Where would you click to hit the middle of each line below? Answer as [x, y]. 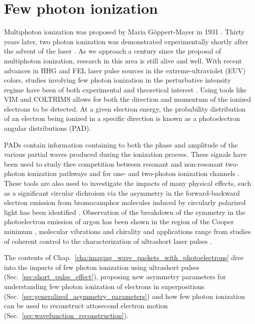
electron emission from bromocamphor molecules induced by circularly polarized [125, 202]
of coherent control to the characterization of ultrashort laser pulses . [108, 241]
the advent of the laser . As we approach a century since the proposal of [113, 51]
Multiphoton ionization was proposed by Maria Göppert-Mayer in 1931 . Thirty [124, 32]
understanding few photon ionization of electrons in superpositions [104, 286]
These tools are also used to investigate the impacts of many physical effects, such [127, 183]
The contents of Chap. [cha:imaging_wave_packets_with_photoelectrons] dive [124, 257]
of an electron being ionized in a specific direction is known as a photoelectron [122, 118]
